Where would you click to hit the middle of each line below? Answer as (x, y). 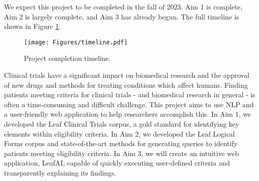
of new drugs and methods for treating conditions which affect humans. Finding (126, 85)
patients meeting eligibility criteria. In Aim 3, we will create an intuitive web (122, 153)
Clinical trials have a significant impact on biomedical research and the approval (127, 75)
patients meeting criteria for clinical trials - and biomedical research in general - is (130, 94)
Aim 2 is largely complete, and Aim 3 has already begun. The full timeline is (122, 16)
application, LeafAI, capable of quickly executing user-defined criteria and (117, 163)
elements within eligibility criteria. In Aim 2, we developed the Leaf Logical (120, 133)
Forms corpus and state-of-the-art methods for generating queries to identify (121, 143)
